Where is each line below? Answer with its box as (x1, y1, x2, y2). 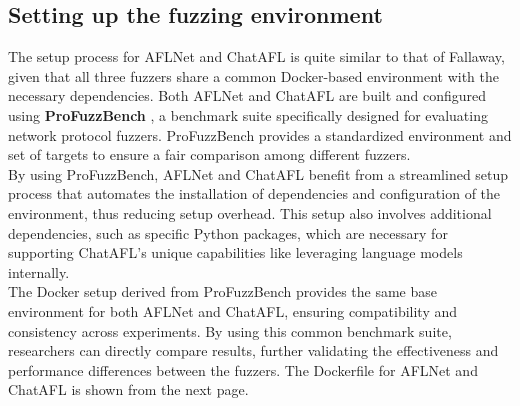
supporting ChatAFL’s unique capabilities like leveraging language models (8, 242, 463, 263)
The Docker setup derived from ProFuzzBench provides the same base (8, 281, 438, 302)
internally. (8, 261, 70, 282)
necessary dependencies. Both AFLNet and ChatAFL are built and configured (8, 85, 487, 106)
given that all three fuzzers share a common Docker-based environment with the (8, 65, 499, 86)
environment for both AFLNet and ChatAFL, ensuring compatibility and (8, 300, 458, 321)
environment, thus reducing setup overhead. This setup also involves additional (8, 202, 492, 223)
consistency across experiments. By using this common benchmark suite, (8, 320, 452, 341)
